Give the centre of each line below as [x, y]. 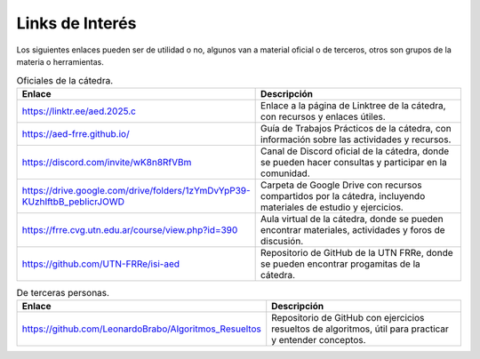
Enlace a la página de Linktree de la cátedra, [353, 105]
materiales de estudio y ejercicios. [332, 207]
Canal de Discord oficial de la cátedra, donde [355, 151]
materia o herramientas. [60, 61]
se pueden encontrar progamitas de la [341, 264]
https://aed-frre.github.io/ [76, 133]
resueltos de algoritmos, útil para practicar [360, 329]
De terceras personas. [63, 292]
